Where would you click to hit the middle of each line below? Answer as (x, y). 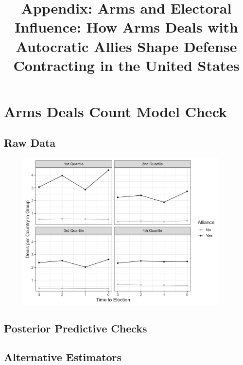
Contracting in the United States (126, 65)
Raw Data (30, 142)
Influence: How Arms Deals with (126, 27)
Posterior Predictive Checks (76, 328)
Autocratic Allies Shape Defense (126, 46)
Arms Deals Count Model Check (116, 111)
